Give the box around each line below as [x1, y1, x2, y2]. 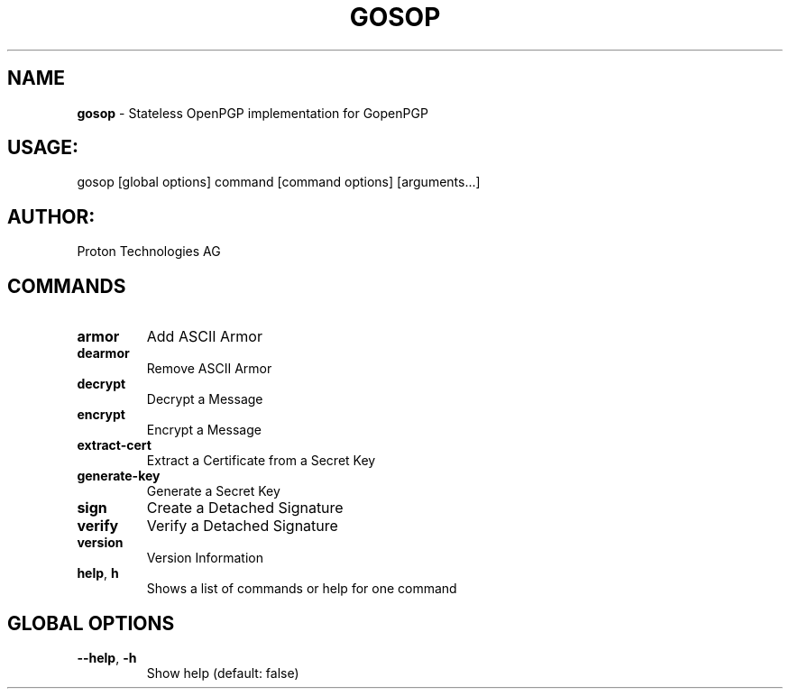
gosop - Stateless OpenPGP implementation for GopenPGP [77, 105, 428, 121]
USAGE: [7, 136, 79, 160]
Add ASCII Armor [146, 327, 262, 346]
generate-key [77, 468, 161, 484]
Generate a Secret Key [146, 483, 280, 499]
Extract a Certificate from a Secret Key [146, 453, 376, 469]
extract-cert [77, 437, 152, 453]
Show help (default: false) [146, 664, 299, 681]
